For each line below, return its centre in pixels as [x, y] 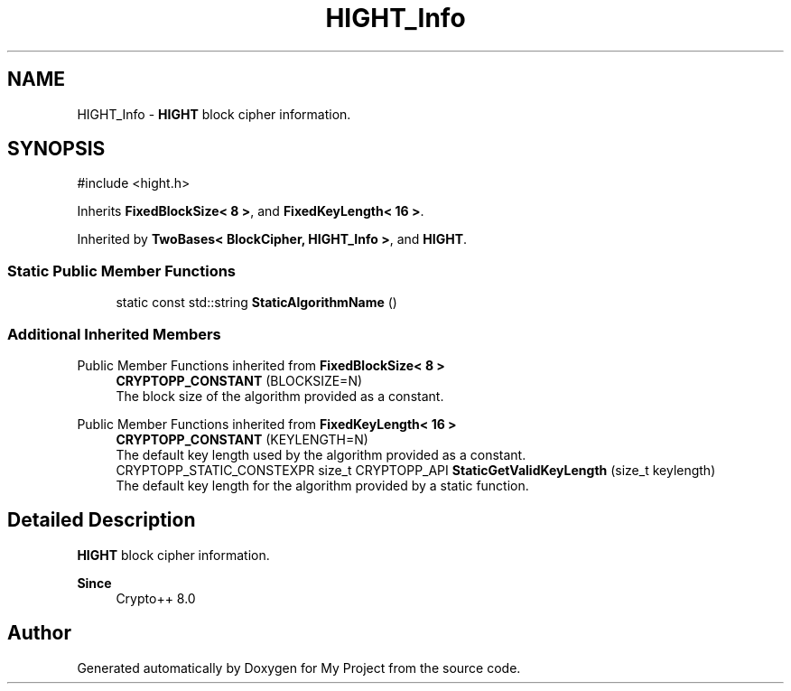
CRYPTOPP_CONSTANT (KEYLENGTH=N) [242, 439]
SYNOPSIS [56, 149]
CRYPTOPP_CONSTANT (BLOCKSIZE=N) [239, 380]
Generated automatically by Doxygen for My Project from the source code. [299, 668]
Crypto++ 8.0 [156, 598]
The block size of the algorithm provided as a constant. [280, 396]
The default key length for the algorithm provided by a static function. [322, 485]
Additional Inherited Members [114, 334]
